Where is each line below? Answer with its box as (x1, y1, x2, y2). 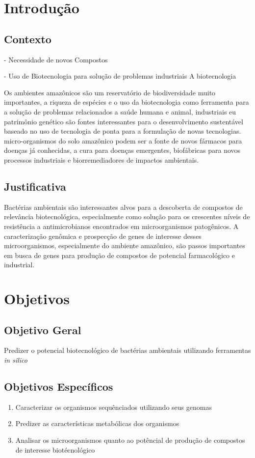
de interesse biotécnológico (15, 444, 95, 455)
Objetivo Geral (4, 322, 81, 337)
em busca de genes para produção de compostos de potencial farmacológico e (4, 250, 235, 260)
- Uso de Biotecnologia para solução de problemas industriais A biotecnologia (4, 71, 236, 81)
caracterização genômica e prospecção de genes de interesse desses (4, 230, 202, 241)
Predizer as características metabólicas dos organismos (15, 418, 179, 429)
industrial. (4, 259, 35, 270)
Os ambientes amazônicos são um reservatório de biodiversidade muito (4, 87, 216, 97)
